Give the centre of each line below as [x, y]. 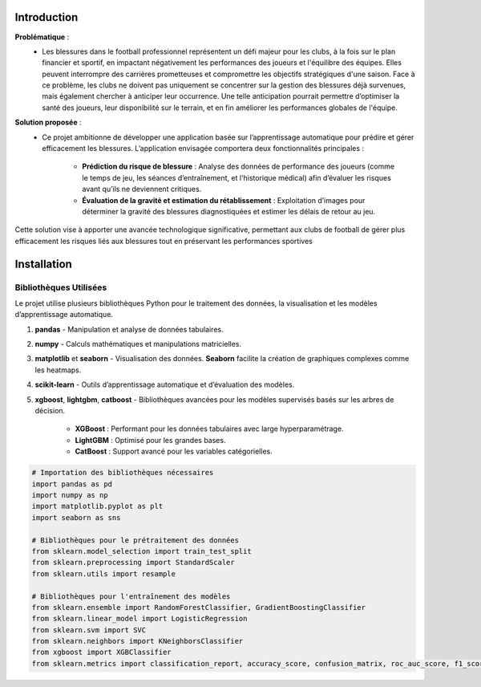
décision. [50, 411]
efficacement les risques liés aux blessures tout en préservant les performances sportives [164, 241]
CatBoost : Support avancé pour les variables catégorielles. [174, 451]
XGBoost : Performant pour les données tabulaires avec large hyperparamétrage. [209, 429]
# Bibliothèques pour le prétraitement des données [135, 540]
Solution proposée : [48, 122]
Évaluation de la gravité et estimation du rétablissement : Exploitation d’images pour [224, 200]
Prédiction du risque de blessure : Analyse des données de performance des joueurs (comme [238, 167]
